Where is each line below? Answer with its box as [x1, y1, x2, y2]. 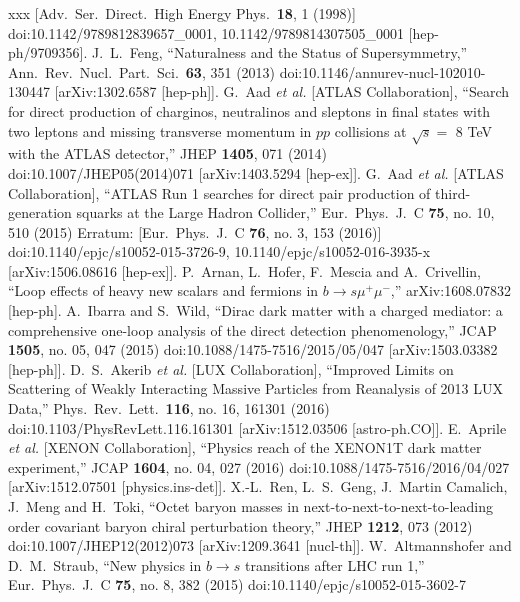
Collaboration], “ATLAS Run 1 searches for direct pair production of [8, 182, 431, 203]
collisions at [334, 120, 407, 141]
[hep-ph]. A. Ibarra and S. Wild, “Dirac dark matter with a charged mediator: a [8, 300, 503, 321]
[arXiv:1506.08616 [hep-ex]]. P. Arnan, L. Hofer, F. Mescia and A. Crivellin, [8, 260, 482, 281]
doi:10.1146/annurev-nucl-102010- [279, 61, 486, 82]
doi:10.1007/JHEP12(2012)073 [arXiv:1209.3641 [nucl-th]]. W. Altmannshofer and [8, 535, 512, 556]
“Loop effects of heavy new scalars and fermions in [8, 280, 319, 301]
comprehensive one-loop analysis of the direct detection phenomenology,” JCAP [8, 319, 497, 340]
